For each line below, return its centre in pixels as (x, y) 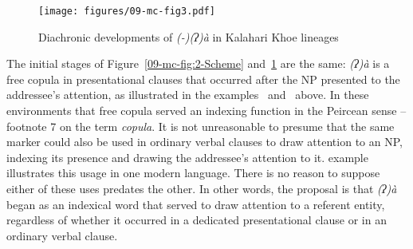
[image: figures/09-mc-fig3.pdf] (127, 11)
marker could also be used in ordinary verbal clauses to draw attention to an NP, (205, 142)
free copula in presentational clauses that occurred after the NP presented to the (203, 79)
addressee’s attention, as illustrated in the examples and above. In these (188, 95)
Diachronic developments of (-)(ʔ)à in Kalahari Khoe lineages (189, 36)
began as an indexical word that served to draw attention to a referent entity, (196, 204)
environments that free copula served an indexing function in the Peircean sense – (206, 111)
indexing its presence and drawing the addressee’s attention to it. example (187, 157)
